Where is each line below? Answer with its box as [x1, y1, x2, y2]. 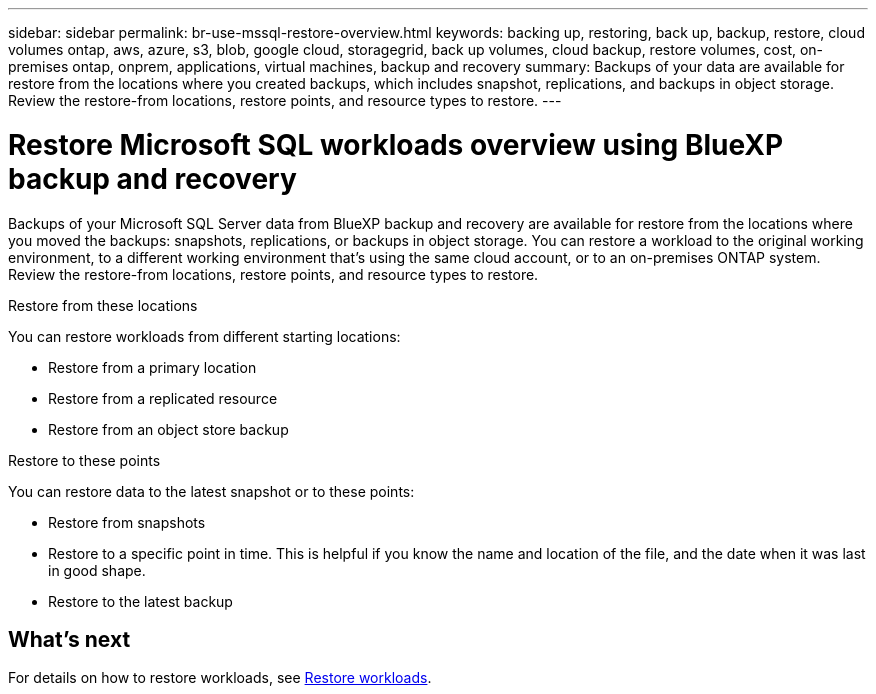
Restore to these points [8, 451, 161, 469]
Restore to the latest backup [48, 592, 233, 610]
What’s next [8, 626, 131, 652]
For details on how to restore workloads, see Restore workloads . [8, 669, 432, 687]
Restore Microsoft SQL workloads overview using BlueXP [8, 127, 784, 162]
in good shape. [48, 561, 146, 579]
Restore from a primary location [48, 358, 257, 376]
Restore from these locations [8, 296, 198, 314]
